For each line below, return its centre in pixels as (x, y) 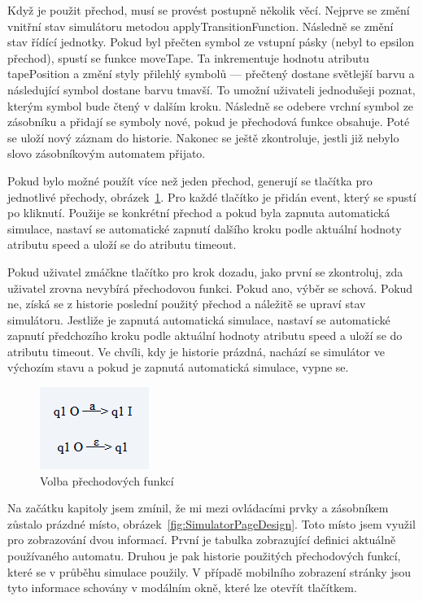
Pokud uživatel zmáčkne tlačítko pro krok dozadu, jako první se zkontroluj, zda (205, 271)
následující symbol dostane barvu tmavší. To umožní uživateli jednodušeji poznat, (211, 89)
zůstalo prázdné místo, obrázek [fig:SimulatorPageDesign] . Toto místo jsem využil (211, 523)
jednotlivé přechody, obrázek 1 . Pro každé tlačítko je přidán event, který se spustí (212, 196)
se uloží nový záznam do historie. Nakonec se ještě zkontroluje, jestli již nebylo (203, 137)
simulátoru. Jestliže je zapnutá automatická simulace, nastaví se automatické (199, 319)
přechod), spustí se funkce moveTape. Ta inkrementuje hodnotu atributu (188, 57)
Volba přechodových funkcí (107, 480)
